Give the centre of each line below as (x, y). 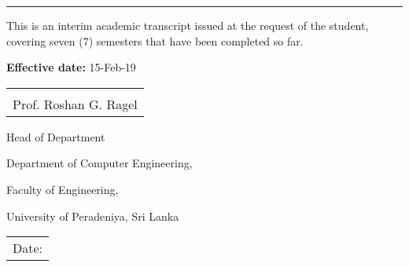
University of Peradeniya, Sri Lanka (93, 216)
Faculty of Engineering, (63, 189)
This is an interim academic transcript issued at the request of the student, (188, 25)
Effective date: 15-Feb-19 (71, 67)
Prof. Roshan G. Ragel (75, 104)
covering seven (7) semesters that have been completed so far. (155, 40)
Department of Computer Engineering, (99, 163)
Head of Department (56, 136)
